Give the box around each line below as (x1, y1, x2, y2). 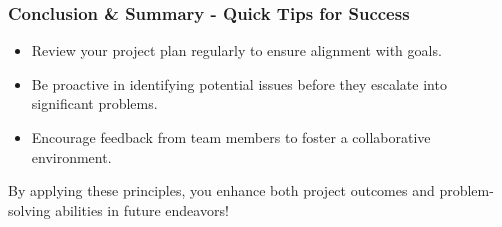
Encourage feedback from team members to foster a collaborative (31, 127, 431, 147)
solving (8, 199, 51, 220)
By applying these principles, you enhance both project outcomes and (8, 180, 435, 201)
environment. (31, 146, 112, 167)
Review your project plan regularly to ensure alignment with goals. (31, 40, 442, 61)
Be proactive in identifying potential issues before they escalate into (31, 73, 447, 94)
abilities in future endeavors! (55, 199, 229, 220)
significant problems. (31, 93, 158, 114)
